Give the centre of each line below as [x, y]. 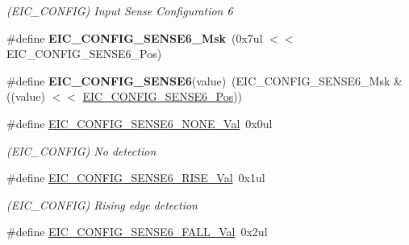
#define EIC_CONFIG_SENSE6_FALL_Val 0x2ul [137, 232]
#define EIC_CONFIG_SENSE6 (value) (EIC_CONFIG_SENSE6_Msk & [204, 80]
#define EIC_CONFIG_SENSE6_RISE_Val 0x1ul [136, 178]
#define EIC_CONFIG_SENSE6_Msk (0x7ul [135, 37]
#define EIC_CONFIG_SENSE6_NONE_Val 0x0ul [140, 123]
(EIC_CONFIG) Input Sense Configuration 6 [120, 10]
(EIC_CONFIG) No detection [81, 150]
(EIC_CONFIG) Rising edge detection [102, 204]
